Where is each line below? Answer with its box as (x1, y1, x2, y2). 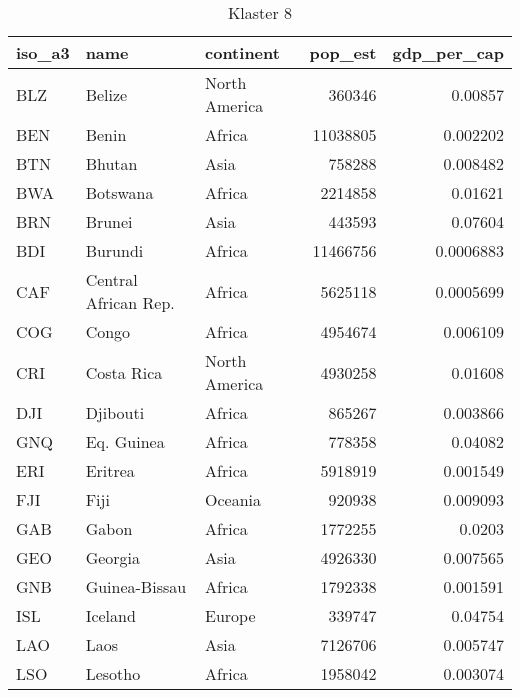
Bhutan (85, 152, 138, 175)
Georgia (85, 546, 141, 569)
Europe (205, 604, 256, 627)
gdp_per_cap (392, 41, 504, 64)
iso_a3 (16, 41, 70, 64)
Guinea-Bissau (85, 575, 187, 598)
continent (205, 41, 280, 64)
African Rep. (85, 291, 175, 314)
